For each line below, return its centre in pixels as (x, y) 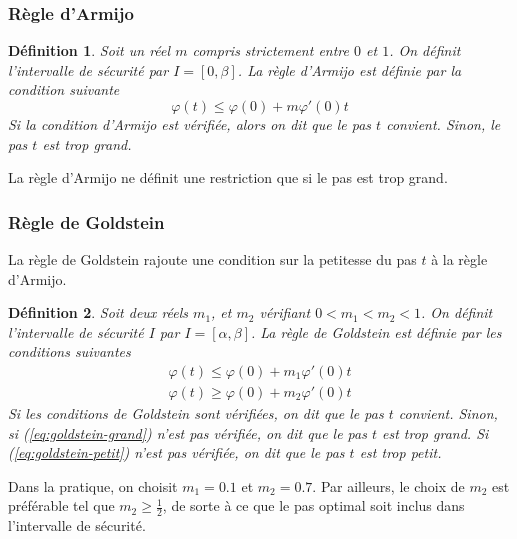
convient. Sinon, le (443, 124)
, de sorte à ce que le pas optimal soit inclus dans (313, 505)
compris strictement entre (270, 50)
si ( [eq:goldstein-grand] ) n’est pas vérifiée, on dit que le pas (187, 432)
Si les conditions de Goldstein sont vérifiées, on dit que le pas (196, 413)
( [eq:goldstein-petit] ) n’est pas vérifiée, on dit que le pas (176, 452)
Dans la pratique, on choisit (93, 485)
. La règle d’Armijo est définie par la (349, 69)
